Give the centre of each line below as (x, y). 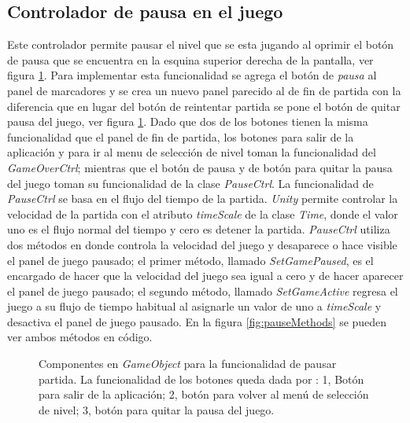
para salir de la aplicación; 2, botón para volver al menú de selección (204, 394)
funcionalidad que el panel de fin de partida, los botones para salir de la (181, 136)
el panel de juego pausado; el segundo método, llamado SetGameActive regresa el (203, 291)
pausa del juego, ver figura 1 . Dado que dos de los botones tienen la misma (188, 121)
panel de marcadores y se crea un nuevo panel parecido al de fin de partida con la (204, 90)
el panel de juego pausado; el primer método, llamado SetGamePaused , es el (190, 260)
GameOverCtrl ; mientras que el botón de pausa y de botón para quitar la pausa (200, 167)
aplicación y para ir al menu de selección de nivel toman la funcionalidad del (192, 152)
